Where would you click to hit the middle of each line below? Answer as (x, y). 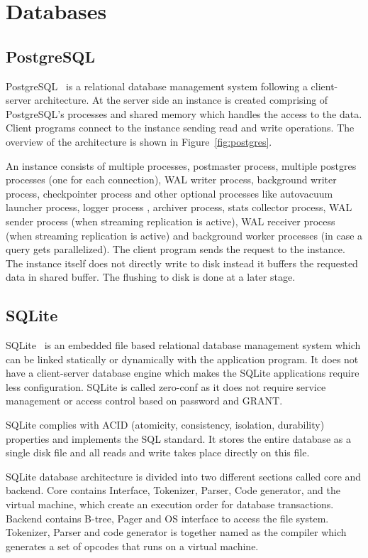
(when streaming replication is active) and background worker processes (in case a (184, 235)
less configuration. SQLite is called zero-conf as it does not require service (166, 386)
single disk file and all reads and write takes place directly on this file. (158, 452)
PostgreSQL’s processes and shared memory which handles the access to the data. (184, 113)
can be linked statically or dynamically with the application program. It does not (182, 359)
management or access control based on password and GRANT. (144, 401)
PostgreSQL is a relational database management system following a (157, 86)
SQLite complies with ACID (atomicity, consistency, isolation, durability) (165, 425)
